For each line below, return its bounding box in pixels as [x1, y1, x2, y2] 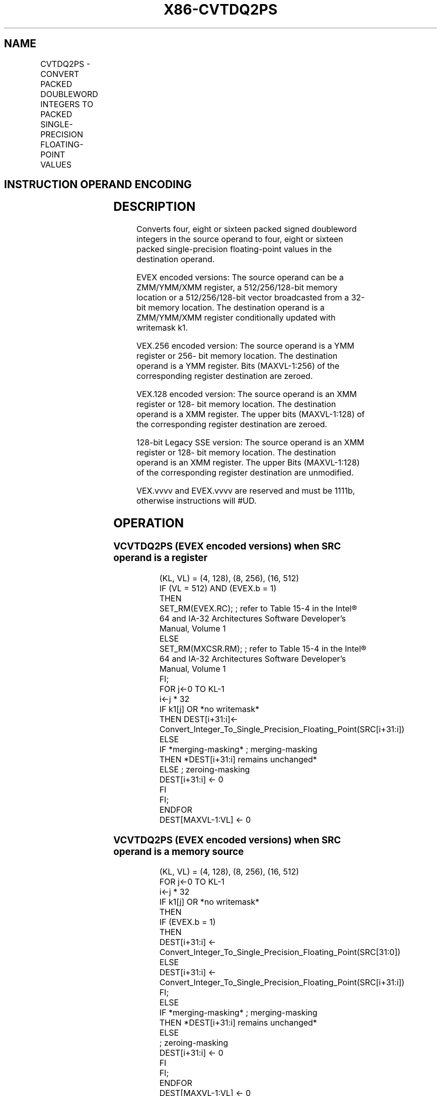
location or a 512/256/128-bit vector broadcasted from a [136, 292, 349, 303]
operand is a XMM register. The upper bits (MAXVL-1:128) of [136, 409, 365, 420]
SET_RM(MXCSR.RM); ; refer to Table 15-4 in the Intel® [159, 643, 366, 654]
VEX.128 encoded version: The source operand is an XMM [136, 389, 357, 400]
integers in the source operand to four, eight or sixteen [136, 234, 343, 245]
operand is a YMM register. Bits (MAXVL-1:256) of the [136, 361, 340, 371]
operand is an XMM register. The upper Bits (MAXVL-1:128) [136, 457, 360, 468]
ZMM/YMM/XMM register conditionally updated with [136, 312, 336, 323]
